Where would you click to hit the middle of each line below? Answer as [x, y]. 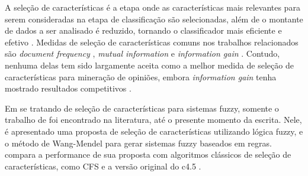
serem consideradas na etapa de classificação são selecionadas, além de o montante [154, 19]
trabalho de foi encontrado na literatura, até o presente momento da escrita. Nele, [153, 120]
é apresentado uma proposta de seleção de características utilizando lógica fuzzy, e [154, 131]
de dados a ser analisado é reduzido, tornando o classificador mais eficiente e [143, 30]
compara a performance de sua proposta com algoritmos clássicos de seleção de [148, 154]
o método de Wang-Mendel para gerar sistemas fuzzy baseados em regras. [138, 143]
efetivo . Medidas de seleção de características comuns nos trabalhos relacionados [152, 42]
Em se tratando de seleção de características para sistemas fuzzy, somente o [142, 108]
